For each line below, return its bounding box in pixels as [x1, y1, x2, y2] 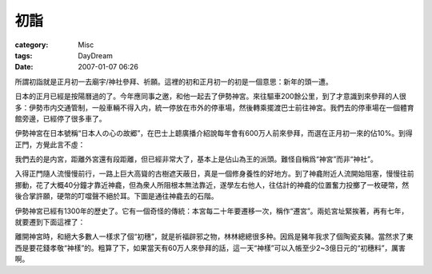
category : [14, 40, 49, 50]
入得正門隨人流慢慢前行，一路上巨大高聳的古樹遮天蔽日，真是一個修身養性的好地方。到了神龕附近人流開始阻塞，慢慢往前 [14, 169, 414, 179]
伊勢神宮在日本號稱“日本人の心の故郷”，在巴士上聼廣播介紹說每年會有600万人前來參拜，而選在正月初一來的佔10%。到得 [14, 129, 413, 138]
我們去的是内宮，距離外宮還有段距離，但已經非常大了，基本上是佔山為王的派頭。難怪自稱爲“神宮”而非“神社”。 [14, 154, 378, 164]
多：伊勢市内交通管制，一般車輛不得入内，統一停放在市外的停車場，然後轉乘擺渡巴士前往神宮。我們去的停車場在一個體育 [14, 102, 414, 112]
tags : [14, 50, 33, 60]
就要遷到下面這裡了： [14, 217, 86, 227]
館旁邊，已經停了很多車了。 [14, 113, 106, 123]
